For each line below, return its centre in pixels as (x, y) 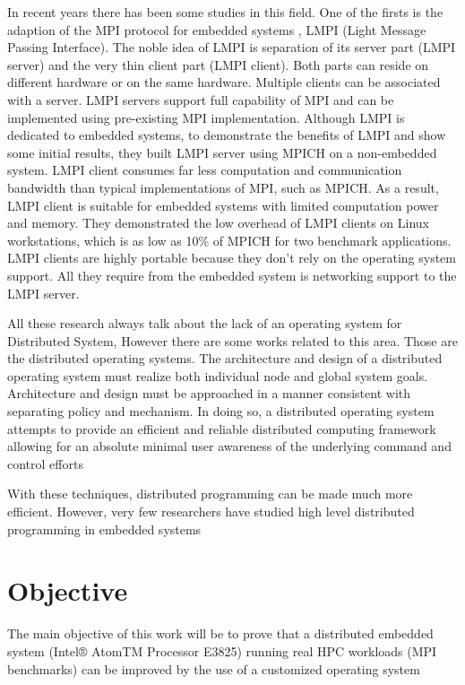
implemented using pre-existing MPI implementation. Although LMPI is (206, 117)
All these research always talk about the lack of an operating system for (205, 323)
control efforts (45, 463)
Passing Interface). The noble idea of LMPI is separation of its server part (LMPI (232, 47)
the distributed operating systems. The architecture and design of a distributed (225, 358)
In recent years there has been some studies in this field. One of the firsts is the (225, 12)
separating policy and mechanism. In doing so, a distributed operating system (221, 411)
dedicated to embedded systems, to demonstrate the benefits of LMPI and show (227, 135)
